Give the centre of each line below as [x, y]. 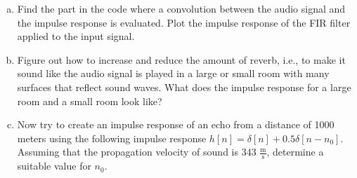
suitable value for [54, 166]
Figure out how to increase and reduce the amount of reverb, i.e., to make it [181, 59]
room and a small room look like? [90, 101]
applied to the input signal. [76, 36]
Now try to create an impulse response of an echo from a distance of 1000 [176, 124]
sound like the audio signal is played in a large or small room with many [173, 73]
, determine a [295, 152]
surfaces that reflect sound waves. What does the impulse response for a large [184, 87]
